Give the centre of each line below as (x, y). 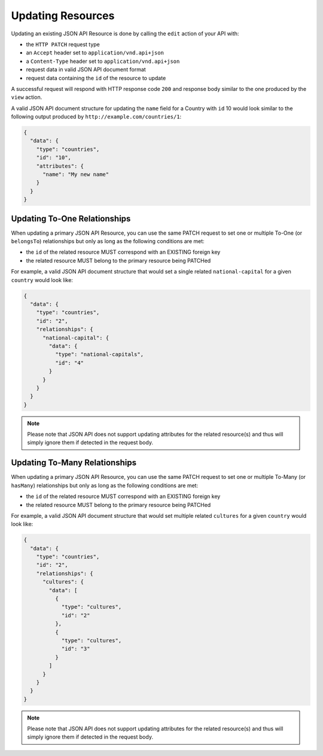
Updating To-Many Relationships (74, 463)
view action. (27, 97)
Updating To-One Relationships (71, 218)
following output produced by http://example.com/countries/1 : (96, 117)
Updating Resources (63, 16)
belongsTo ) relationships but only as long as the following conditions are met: (108, 241)
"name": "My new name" (76, 174)
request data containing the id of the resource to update (96, 78)
